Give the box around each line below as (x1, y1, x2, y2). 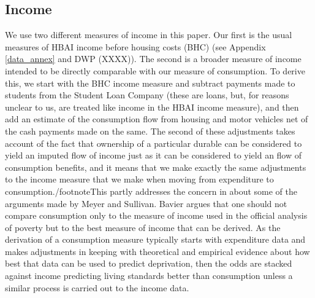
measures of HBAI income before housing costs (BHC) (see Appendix (5, 40, 266, 53)
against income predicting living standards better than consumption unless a (5, 269, 293, 282)
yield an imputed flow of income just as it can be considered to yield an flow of (5, 149, 302, 162)
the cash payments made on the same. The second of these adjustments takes (5, 124, 295, 137)
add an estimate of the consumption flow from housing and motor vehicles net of (5, 112, 308, 125)
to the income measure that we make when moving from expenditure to (5, 173, 274, 186)
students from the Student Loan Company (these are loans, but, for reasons (5, 88, 289, 101)
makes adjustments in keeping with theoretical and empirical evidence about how (5, 245, 310, 257)
